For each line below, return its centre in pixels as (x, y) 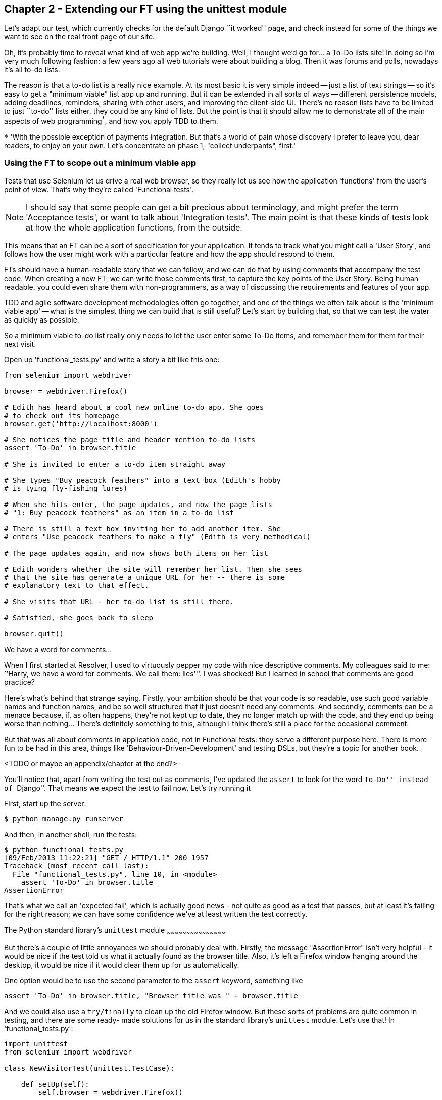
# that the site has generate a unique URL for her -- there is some (145, 577)
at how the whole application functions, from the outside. (134, 227)
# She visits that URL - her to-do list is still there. (119, 601)
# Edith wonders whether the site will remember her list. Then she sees (153, 569)
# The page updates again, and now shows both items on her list (136, 553)
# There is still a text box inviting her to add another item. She (142, 529)
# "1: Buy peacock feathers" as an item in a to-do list (119, 512)
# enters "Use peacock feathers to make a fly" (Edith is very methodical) (157, 537)
